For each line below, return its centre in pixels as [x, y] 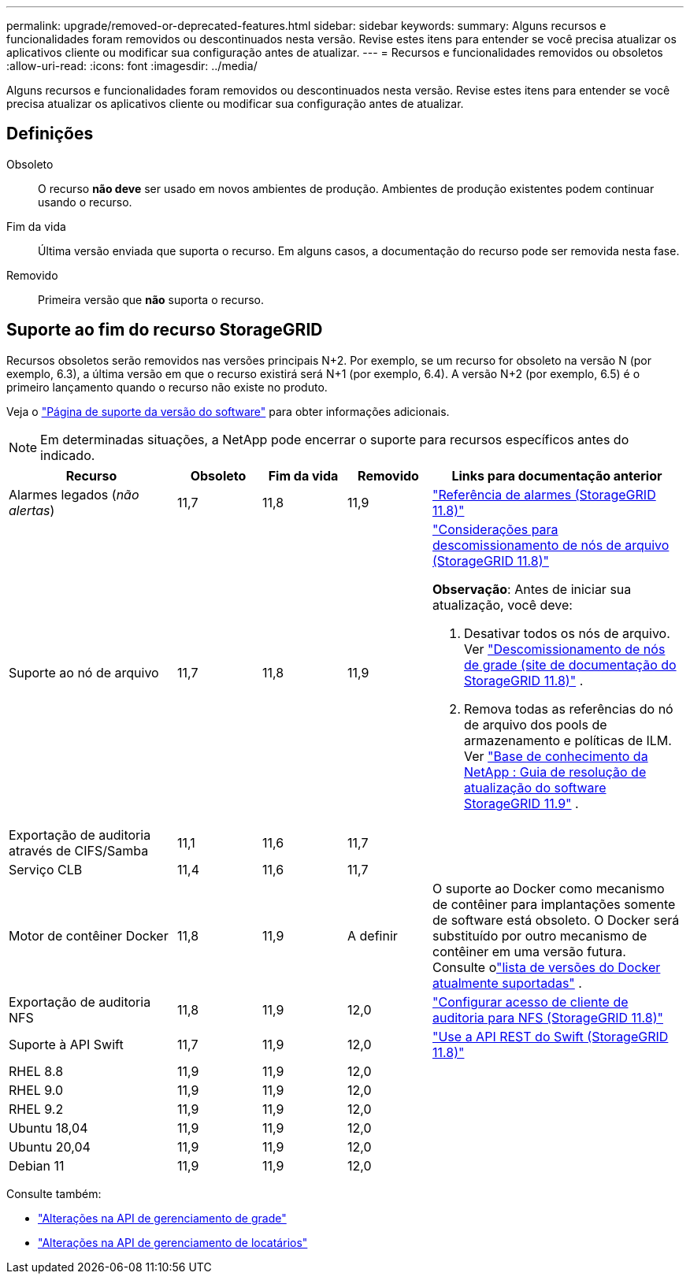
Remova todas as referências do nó [569, 709]
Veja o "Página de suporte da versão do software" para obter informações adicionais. [228, 411]
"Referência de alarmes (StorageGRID [544, 494]
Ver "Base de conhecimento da [556, 756]
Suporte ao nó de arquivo [84, 672]
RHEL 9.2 [36, 1109]
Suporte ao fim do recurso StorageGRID [165, 330]
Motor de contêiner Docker [89, 935]
